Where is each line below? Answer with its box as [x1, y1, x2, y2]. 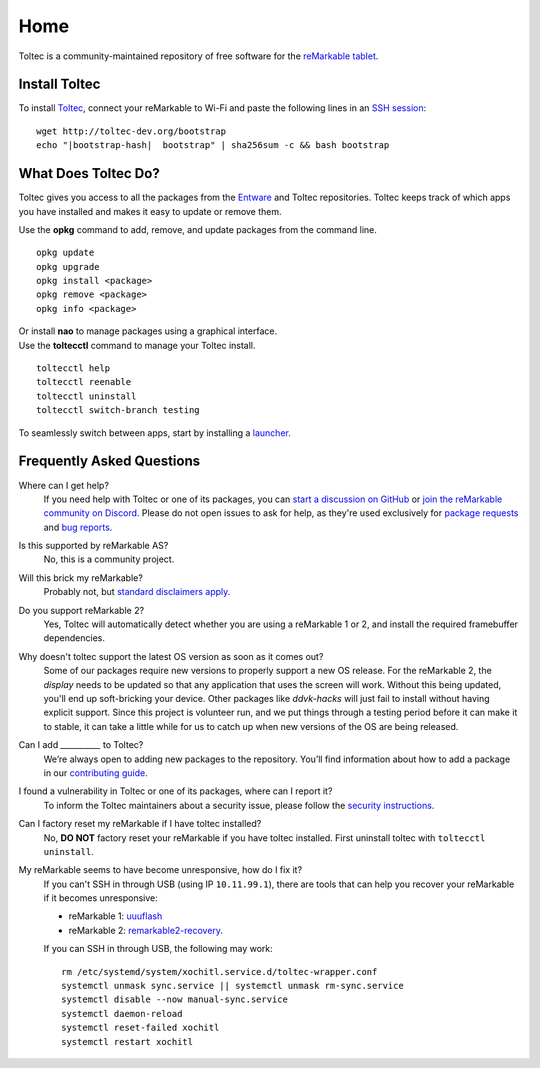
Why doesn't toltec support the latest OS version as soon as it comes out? [18, 650, 324, 662]
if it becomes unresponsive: [43, 892, 159, 904]
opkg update [36, 247, 95, 259]
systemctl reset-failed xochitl [61, 1022, 220, 1034]
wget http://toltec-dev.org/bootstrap [36, 125, 227, 137]
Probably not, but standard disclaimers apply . [43, 586, 231, 598]
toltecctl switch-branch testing [36, 405, 200, 416]
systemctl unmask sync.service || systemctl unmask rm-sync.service [61, 980, 404, 992]
